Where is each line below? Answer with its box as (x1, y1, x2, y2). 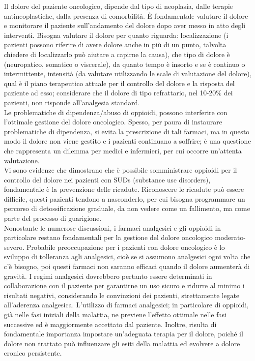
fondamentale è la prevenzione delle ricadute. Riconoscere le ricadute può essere (4, 184, 244, 194)
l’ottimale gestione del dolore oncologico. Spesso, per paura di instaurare (4, 117, 222, 127)
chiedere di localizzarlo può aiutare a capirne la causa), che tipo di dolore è (4, 49, 230, 59)
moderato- (215, 232, 246, 242)
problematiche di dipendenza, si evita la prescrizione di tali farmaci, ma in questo (4, 126, 250, 136)
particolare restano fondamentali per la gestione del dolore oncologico (4, 232, 213, 242)
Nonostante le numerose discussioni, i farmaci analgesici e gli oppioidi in (4, 222, 221, 233)
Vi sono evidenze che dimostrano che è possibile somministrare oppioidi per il (4, 165, 237, 175)
